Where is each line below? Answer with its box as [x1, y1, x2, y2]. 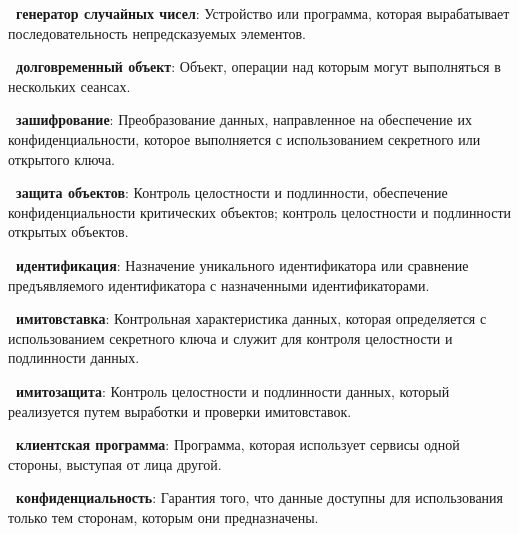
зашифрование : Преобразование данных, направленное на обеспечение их [16, 109, 472, 130]
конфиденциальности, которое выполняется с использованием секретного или [8, 128, 481, 149]
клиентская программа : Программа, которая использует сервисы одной [16, 434, 460, 455]
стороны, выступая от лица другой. [8, 453, 222, 474]
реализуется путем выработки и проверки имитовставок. [8, 400, 352, 421]
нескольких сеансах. [8, 75, 131, 96]
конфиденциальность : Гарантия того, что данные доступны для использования [16, 487, 504, 508]
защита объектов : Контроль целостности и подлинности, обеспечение [16, 182, 448, 203]
